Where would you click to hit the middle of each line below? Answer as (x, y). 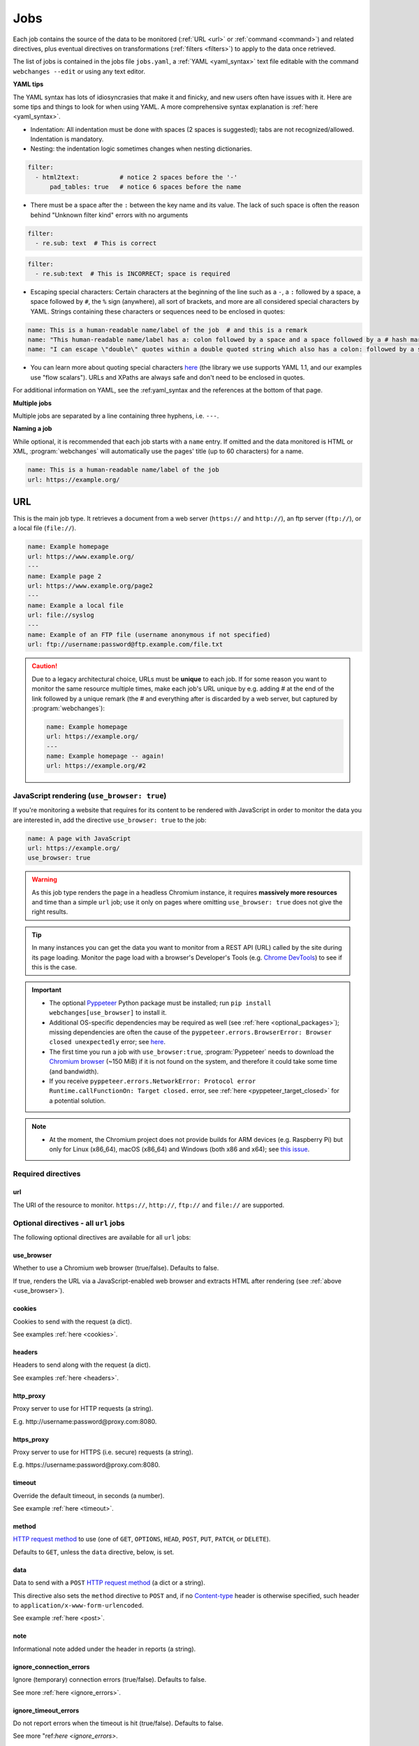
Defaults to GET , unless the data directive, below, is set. (94, 1552)
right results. (50, 912)
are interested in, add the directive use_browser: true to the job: (110, 820)
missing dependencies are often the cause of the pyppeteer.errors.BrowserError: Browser (190, 1032)
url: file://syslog (61, 615)
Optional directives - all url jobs (69, 1223)
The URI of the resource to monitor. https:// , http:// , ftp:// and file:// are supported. (149, 1205)
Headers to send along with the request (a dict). (82, 1365)
